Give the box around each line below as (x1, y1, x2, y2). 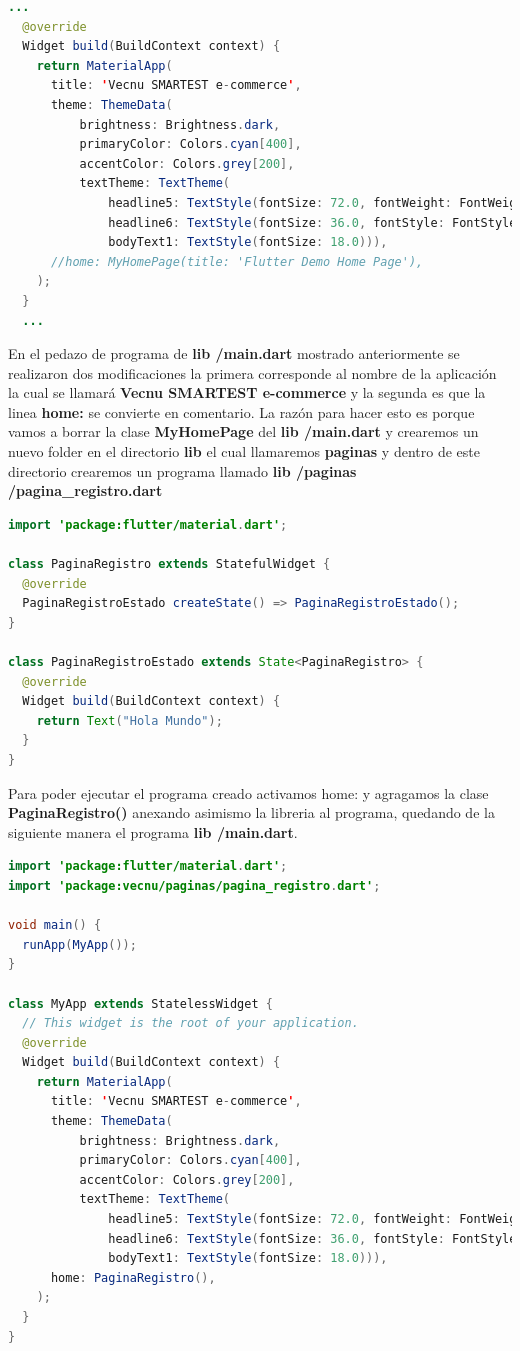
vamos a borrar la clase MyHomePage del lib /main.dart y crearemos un (8, 421, 479, 442)
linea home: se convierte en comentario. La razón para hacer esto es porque (8, 401, 475, 422)
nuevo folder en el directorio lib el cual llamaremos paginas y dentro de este (8, 441, 480, 462)
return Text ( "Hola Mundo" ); (36, 713, 223, 728)
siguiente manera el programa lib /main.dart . (8, 821, 298, 842)
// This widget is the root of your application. (22, 1016, 359, 1031)
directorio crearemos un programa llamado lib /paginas (8, 460, 357, 481)
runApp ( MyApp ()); (22, 937, 137, 952)
